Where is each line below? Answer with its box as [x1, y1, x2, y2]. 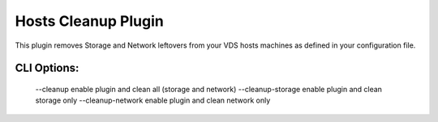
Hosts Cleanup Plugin [15, 12, 164, 30]
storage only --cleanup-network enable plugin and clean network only [35, 95, 271, 105]
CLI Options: [15, 61, 79, 75]
